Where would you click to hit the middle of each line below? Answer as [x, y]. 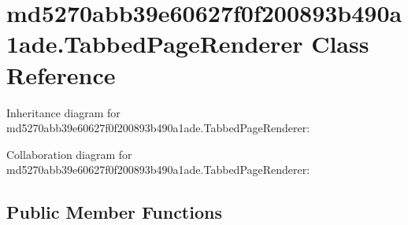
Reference [61, 74]
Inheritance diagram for [63, 112]
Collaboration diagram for [69, 154]
